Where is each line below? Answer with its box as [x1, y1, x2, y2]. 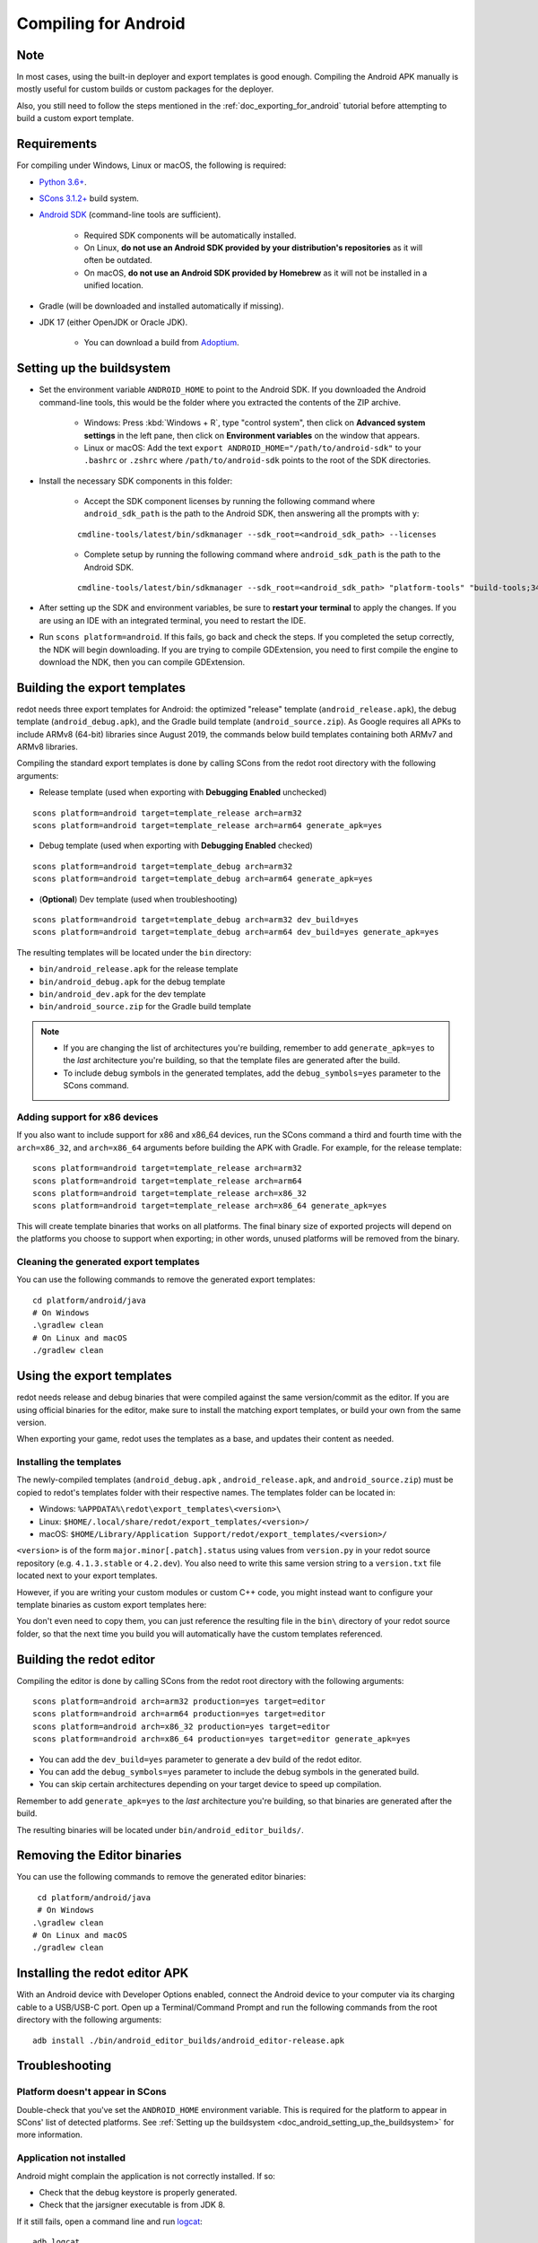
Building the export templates [16, 680, 186, 695]
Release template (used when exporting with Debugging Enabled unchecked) [39, 787, 327, 798]
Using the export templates [16, 1368, 172, 1383]
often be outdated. [83, 255, 152, 266]
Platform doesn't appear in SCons [16, 2086, 168, 2099]
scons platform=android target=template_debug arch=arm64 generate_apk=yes [32, 874, 373, 884]
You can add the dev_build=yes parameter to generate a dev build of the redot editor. [39, 1754, 362, 1765]
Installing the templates [16, 1456, 122, 1469]
